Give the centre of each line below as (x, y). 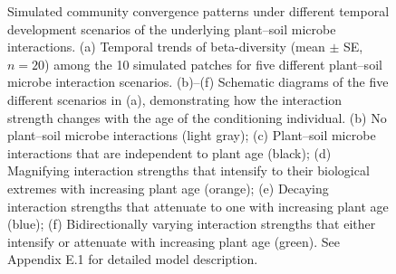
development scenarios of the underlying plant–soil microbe (172, 28)
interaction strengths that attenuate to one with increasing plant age (198, 206)
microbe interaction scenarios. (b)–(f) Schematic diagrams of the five (198, 82)
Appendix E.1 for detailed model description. (133, 259)
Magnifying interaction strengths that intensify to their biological (188, 170)
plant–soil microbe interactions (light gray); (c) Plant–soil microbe (192, 135)
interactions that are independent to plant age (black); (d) (169, 152)
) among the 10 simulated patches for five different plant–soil (213, 64)
